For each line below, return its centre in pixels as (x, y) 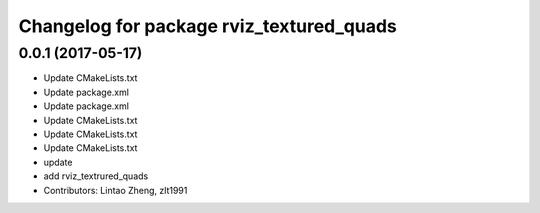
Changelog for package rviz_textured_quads (207, 26)
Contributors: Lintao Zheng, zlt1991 (115, 190)
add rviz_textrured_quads (96, 176)
